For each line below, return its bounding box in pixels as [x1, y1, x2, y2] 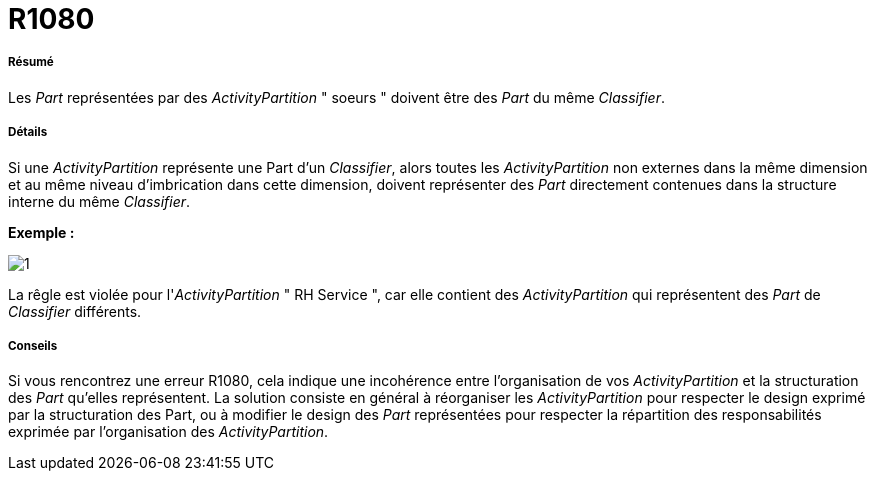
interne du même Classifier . [8, 192, 191, 210]
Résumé [8, 55, 54, 70]
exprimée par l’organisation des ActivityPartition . [8, 423, 329, 441]
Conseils [8, 338, 58, 353]
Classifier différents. [8, 302, 142, 320]
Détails [8, 125, 48, 140]
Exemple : [8, 223, 75, 241]
